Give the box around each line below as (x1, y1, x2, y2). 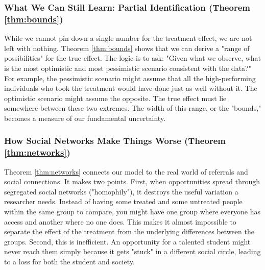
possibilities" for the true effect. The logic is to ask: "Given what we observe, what (4, 53, 261, 63)
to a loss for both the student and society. (4, 256, 135, 266)
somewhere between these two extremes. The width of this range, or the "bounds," (4, 103, 261, 113)
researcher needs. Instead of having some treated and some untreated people (4, 196, 243, 207)
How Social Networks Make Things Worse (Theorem (4, 134, 226, 147)
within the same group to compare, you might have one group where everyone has (4, 206, 260, 216)
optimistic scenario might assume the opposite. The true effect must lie (4, 92, 227, 103)
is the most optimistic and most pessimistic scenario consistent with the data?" (4, 62, 251, 73)
